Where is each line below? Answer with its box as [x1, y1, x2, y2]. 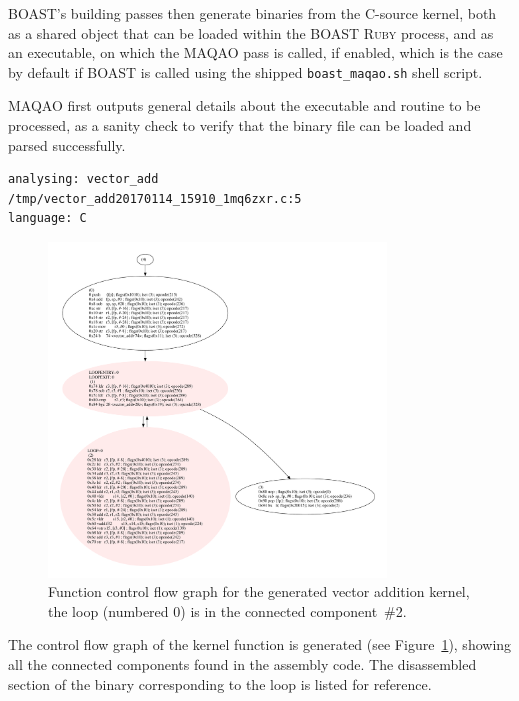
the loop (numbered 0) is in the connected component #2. [48, 600, 407, 621]
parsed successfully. [8, 134, 126, 155]
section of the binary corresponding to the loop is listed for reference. [8, 673, 432, 694]
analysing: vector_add [8, 172, 159, 187]
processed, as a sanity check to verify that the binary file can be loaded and [8, 115, 472, 136]
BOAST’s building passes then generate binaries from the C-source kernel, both [8, 3, 497, 23]
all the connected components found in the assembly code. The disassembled [8, 653, 477, 674]
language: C [8, 211, 87, 226]
